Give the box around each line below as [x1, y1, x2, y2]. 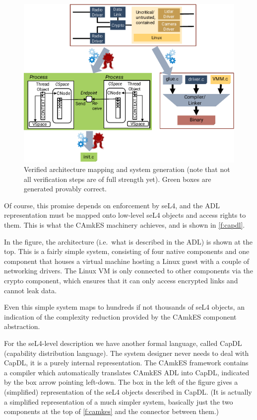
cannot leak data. [4, 285, 57, 295]
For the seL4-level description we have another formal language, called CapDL [4, 338, 242, 348]
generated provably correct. [24, 183, 107, 194]
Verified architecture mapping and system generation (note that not [24, 164, 230, 174]
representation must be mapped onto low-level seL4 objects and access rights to [4, 210, 246, 220]
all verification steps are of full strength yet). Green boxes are [24, 173, 211, 184]
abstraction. [4, 321, 40, 332]
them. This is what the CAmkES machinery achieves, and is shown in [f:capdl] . [4, 220, 245, 230]
